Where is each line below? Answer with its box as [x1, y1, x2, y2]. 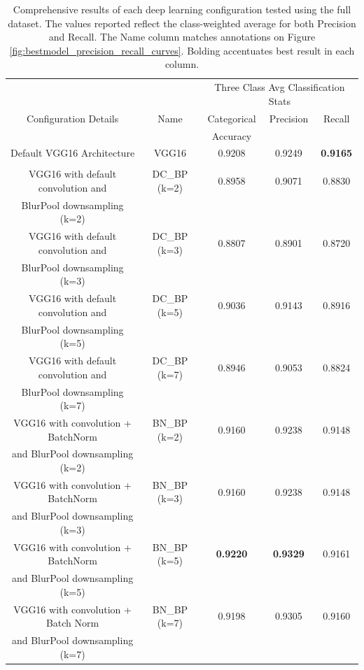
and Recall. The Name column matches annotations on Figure [48, 29, 316, 44]
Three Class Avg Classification [214, 80, 345, 94]
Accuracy [211, 128, 252, 143]
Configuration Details [26, 111, 119, 125]
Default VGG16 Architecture [10, 145, 135, 160]
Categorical [207, 111, 256, 125]
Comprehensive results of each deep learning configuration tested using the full [13, 2, 351, 16]
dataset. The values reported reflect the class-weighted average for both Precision [8, 15, 356, 30]
